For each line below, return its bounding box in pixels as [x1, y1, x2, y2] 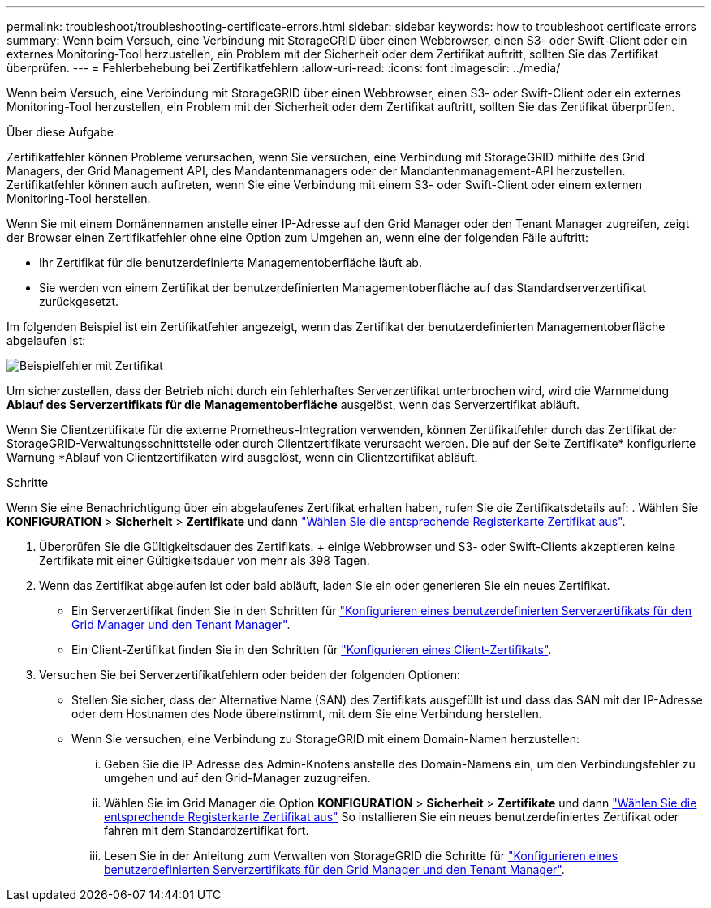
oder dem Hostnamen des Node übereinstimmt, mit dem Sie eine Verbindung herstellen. [71, 707, 542, 721]
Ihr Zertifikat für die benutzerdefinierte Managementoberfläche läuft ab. [39, 256, 422, 269]
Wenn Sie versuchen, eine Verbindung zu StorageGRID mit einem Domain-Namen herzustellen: [71, 732, 580, 746]
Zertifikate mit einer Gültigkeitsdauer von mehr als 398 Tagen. [39, 553, 370, 567]
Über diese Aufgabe [6, 125, 114, 139]
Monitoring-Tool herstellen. [6, 191, 151, 205]
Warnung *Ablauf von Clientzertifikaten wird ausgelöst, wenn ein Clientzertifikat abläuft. [6, 450, 478, 464]
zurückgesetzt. [39, 295, 119, 308]
